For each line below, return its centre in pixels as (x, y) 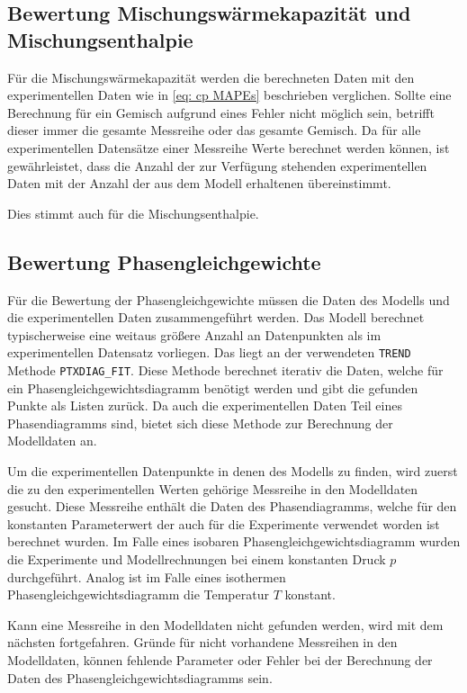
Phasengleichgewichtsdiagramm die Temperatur (138, 594)
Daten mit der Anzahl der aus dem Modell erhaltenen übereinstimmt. (199, 183)
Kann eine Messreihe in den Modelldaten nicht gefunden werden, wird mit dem (225, 624)
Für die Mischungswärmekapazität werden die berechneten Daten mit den (211, 77)
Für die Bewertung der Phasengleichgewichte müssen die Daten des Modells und (229, 299)
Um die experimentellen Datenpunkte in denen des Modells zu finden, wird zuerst (233, 471)
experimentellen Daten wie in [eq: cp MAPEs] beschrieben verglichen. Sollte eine (229, 95)
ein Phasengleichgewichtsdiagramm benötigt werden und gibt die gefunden (213, 387)
